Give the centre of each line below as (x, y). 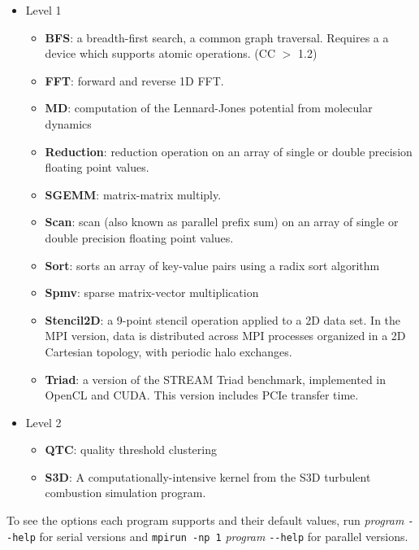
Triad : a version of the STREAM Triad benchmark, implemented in (216, 379)
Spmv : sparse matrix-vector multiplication (152, 292)
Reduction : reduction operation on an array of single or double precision (229, 151)
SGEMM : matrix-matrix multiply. (133, 194)
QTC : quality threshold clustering (131, 450)
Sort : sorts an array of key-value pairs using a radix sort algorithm (212, 265)
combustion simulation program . (125, 493)
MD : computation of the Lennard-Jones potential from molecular (209, 108)
